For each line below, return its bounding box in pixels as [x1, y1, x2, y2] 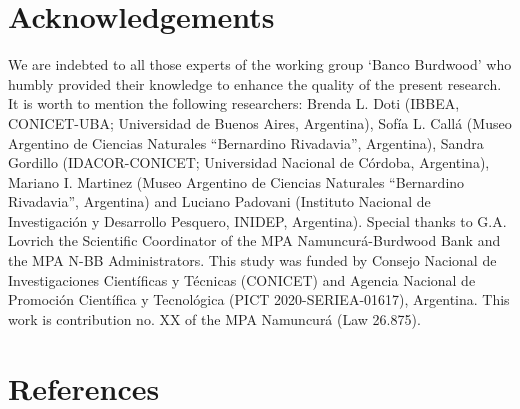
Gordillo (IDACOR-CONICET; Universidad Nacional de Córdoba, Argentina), [8, 152, 490, 173]
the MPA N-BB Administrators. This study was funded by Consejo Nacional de [8, 250, 497, 271]
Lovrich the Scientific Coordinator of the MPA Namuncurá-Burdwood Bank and [8, 230, 501, 251]
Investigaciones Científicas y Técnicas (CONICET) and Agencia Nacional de [8, 269, 476, 290]
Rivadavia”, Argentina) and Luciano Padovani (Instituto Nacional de [8, 191, 431, 212]
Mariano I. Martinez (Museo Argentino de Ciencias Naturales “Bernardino [8, 171, 465, 192]
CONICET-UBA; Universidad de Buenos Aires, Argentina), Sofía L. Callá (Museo [8, 112, 512, 133]
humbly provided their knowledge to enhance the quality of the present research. [8, 73, 502, 94]
